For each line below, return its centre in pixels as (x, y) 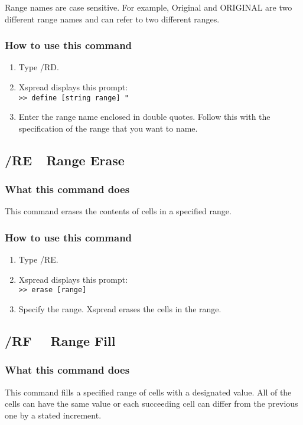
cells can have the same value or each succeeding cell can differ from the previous (151, 403)
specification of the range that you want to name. (108, 128)
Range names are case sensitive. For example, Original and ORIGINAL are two (149, 7)
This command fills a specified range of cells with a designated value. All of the (148, 392)
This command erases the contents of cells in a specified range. (118, 211)
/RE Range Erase (65, 160)
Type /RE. (38, 259)
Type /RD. (39, 67)
